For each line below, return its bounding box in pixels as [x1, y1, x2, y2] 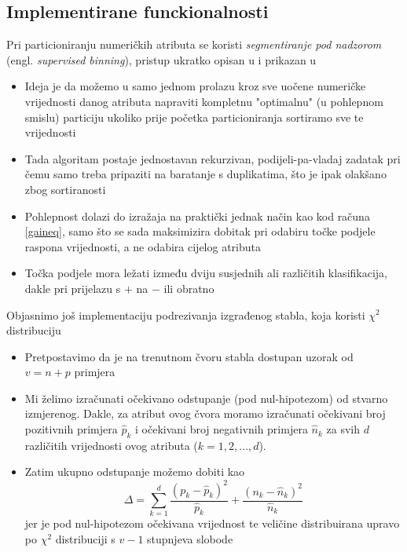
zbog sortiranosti [24, 181, 106, 197]
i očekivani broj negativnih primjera [135, 421, 308, 437]
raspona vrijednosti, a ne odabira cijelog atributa [24, 238, 261, 254]
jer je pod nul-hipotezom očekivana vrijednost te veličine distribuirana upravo [24, 515, 400, 532]
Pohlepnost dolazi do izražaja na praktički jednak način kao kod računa [24, 207, 370, 224]
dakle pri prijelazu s [24, 280, 121, 296]
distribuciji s [55, 530, 115, 547]
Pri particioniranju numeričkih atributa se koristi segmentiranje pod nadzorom [6, 36, 382, 53]
